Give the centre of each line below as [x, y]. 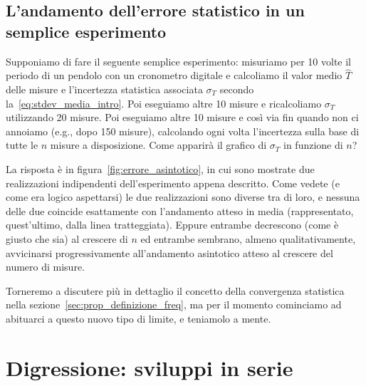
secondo [237, 89]
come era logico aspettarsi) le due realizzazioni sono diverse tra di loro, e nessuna [183, 197]
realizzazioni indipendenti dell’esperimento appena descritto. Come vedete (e [173, 183]
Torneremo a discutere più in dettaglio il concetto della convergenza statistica [175, 290]
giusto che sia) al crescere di [67, 238]
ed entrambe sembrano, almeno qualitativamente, [248, 238]
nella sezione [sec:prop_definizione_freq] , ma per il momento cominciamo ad [174, 304]
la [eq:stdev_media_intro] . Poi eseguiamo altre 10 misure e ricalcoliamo [164, 103]
